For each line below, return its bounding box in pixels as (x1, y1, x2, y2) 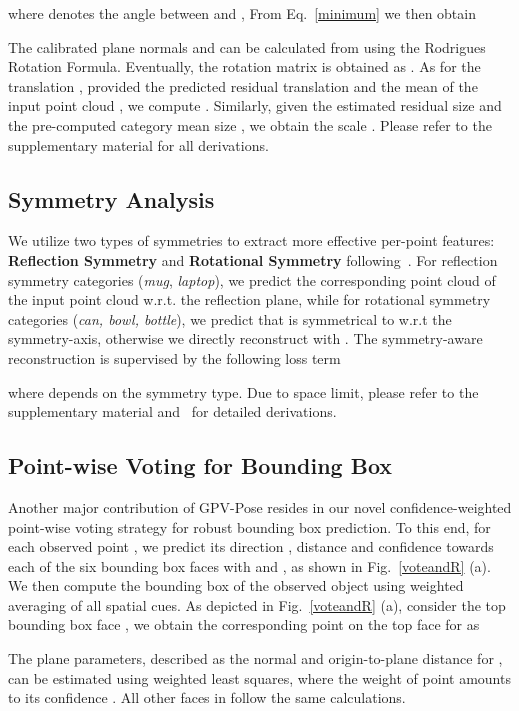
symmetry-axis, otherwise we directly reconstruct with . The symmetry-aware (8, 328, 483, 349)
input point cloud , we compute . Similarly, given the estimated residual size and (8, 95, 502, 116)
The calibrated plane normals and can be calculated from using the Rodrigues (8, 36, 486, 57)
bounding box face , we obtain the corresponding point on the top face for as (8, 614, 480, 635)
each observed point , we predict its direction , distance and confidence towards (8, 536, 494, 557)
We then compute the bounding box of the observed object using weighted (8, 575, 464, 596)
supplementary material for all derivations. (8, 134, 269, 155)
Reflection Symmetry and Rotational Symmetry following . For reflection (8, 249, 498, 270)
